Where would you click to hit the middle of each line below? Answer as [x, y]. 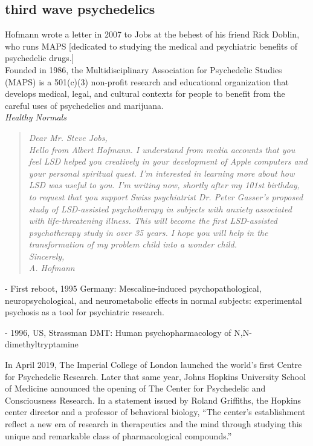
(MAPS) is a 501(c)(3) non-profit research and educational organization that [147, 81]
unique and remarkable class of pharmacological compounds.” [118, 435]
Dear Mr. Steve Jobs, [68, 137]
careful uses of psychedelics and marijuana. [84, 105]
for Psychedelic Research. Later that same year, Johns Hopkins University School [156, 376]
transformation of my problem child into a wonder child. [133, 244]
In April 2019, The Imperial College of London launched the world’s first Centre [153, 365]
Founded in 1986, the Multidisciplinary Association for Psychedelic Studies [144, 69]
